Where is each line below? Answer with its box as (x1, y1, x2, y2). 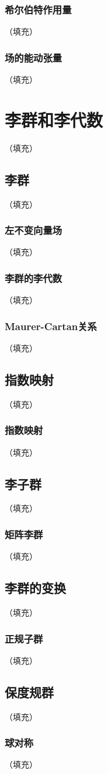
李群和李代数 (5, 107, 103, 131)
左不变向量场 (5, 223, 62, 237)
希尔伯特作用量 (5, 2, 72, 16)
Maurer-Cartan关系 (5, 318, 97, 333)
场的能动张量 (5, 50, 62, 64)
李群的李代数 (5, 270, 62, 285)
